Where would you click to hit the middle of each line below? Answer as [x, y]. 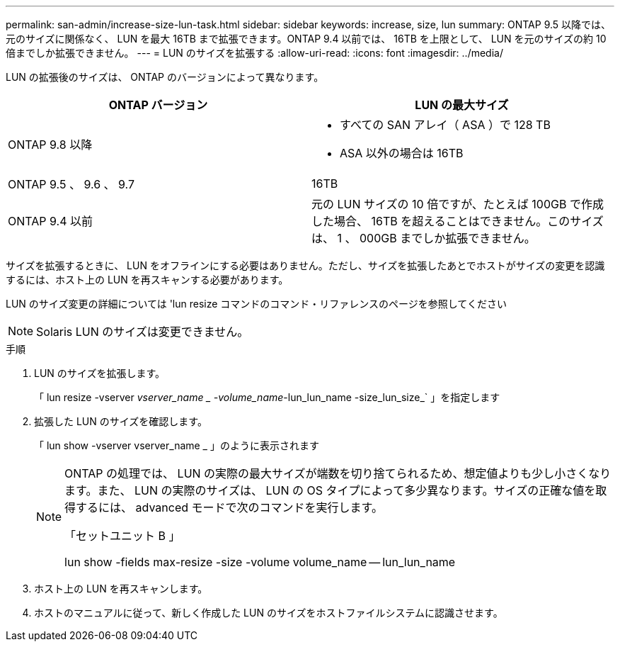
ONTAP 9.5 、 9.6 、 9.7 [71, 184]
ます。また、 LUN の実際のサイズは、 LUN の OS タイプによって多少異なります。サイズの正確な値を [330, 490]
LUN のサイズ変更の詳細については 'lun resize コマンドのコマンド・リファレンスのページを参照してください [256, 304]
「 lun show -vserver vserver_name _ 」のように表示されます [177, 445]
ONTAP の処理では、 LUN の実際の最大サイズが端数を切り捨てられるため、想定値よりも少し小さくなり [338, 473]
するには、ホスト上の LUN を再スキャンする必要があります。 [147, 280]
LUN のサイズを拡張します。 [99, 373]
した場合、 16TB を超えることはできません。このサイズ [458, 221]
